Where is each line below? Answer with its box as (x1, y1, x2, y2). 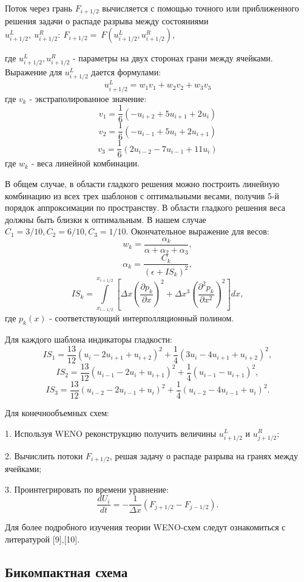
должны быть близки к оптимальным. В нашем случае (5, 213, 206, 225)
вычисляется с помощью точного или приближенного (102, 2, 299, 14)
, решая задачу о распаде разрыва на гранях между (109, 449, 298, 462)
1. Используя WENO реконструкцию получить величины (5, 426, 217, 439)
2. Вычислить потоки (5, 449, 83, 462)
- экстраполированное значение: (29, 92, 147, 104)
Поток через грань (5, 2, 72, 14)
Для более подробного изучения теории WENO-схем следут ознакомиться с (5, 521, 286, 533)
